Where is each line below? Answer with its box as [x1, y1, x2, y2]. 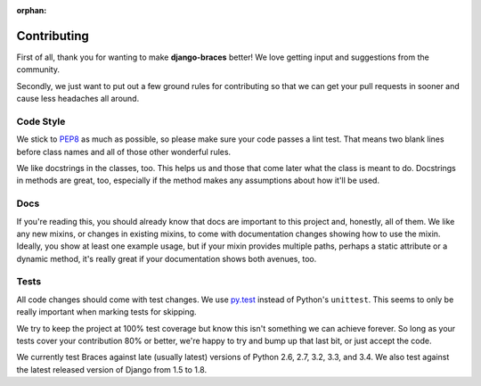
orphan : [16, 5, 47, 15]
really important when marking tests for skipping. [16, 307, 197, 317]
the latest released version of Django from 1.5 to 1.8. [16, 364, 208, 374]
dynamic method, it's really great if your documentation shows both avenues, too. [16, 253, 317, 264]
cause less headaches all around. [16, 94, 140, 104]
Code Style [16, 115, 66, 127]
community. [16, 64, 60, 75]
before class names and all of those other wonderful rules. [16, 146, 232, 157]
